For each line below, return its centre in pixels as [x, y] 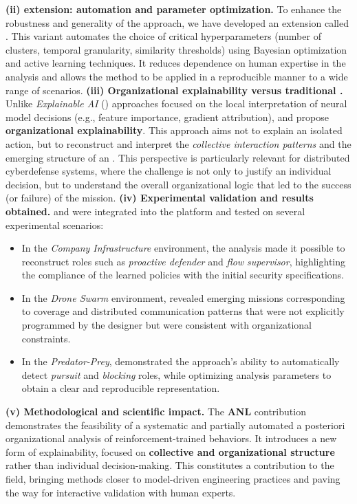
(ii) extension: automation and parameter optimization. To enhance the [174, 9]
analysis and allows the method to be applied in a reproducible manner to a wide [177, 76]
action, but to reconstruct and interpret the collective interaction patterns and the [178, 143]
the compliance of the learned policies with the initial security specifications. [183, 275]
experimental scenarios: [55, 224]
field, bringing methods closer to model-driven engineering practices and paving [173, 479]
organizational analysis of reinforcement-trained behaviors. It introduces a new [171, 438]
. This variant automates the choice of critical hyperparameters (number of [163, 36]
